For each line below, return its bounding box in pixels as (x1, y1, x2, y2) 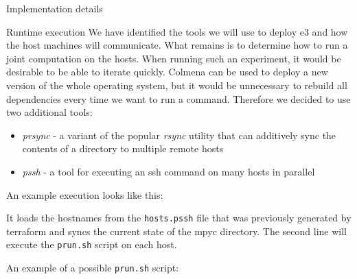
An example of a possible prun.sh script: (6, 260, 179, 275)
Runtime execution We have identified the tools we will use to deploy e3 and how (6, 24, 348, 38)
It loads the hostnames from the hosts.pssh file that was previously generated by (6, 210, 352, 225)
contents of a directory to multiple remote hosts (22, 141, 224, 156)
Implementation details (6, 1, 103, 15)
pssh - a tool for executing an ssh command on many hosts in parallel (22, 164, 315, 178)
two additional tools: (6, 105, 93, 119)
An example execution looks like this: (6, 187, 163, 202)
